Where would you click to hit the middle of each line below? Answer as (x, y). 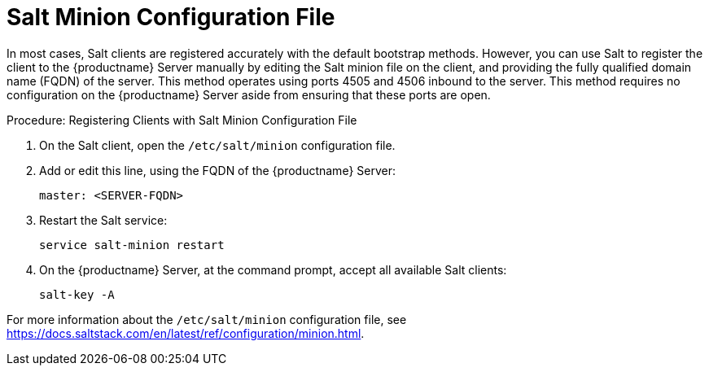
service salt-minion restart (132, 245)
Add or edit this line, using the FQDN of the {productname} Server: (217, 170)
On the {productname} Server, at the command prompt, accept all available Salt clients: (273, 269)
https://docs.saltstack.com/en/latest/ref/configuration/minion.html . (186, 333)
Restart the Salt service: (103, 220)
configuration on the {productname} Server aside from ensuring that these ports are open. (249, 94)
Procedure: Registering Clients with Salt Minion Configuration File (182, 120)
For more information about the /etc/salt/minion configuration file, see (207, 319)
